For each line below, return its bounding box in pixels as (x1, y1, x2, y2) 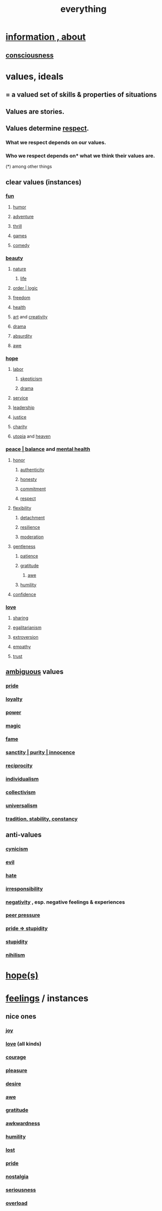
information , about (5, 31, 86, 43)
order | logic (12, 285, 38, 291)
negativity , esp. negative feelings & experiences (5, 899, 125, 906)
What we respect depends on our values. (5, 139, 107, 146)
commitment (20, 486, 46, 492)
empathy (12, 644, 31, 650)
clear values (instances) (5, 178, 82, 186)
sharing (12, 615, 29, 621)
